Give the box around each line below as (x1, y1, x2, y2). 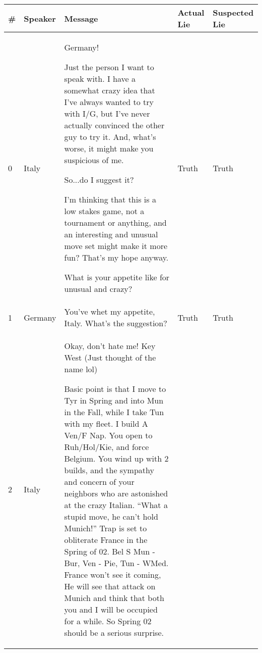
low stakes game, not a (64, 205, 145, 217)
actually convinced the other (64, 119, 165, 131)
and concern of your (64, 476, 135, 487)
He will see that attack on (64, 580, 156, 592)
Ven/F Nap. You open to (64, 429, 153, 441)
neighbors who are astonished (64, 487, 168, 499)
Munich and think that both (64, 592, 164, 604)
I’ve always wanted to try (64, 96, 154, 108)
